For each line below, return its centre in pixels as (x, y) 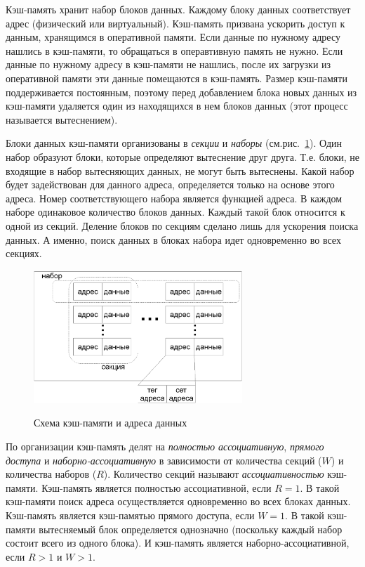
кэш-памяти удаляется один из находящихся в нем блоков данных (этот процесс (177, 106)
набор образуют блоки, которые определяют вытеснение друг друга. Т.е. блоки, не (182, 156)
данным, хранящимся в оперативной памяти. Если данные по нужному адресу (173, 37)
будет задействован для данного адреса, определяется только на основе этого (170, 184)
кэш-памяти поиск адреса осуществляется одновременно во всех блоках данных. (178, 501)
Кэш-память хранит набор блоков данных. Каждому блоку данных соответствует (178, 9)
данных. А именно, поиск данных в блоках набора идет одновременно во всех (173, 239)
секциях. (24, 253)
